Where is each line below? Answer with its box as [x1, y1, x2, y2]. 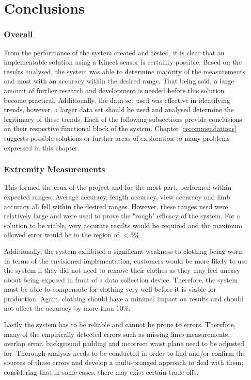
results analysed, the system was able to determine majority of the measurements [4, 66, 246, 76]
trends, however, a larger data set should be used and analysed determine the [4, 104, 234, 115]
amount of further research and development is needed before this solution [4, 85, 225, 95]
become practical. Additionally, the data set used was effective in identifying [4, 95, 230, 105]
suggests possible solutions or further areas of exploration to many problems [4, 132, 230, 143]
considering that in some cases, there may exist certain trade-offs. [4, 367, 199, 377]
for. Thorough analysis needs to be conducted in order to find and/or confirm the [4, 347, 246, 358]
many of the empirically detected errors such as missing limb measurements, [4, 329, 230, 339]
